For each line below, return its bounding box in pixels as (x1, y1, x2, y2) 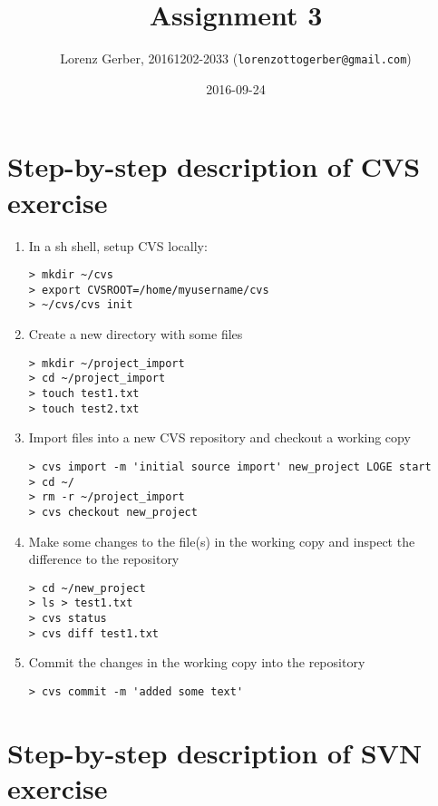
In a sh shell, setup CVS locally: (28, 236, 208, 255)
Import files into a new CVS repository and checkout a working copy (28, 428, 411, 447)
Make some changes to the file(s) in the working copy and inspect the (28, 531, 415, 550)
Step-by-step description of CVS (7, 148, 421, 185)
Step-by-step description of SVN (7, 733, 423, 771)
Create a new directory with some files (28, 325, 243, 344)
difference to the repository (28, 549, 180, 568)
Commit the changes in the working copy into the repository (28, 653, 365, 672)
